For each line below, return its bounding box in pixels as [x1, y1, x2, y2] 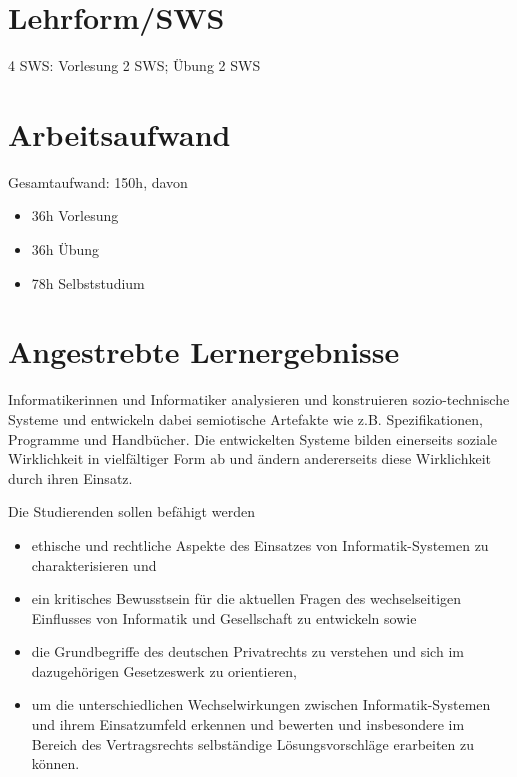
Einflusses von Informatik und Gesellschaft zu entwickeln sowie [31, 607, 417, 628]
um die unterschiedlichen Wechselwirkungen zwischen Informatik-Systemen [31, 694, 491, 715]
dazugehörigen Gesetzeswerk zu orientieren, [31, 660, 298, 681]
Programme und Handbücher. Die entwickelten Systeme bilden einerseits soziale [8, 428, 497, 449]
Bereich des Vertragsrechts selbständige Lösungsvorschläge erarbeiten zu [31, 733, 475, 754]
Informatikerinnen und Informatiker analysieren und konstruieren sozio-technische [8, 389, 510, 410]
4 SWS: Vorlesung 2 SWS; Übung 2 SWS [8, 55, 261, 76]
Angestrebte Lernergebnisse [8, 331, 400, 372]
